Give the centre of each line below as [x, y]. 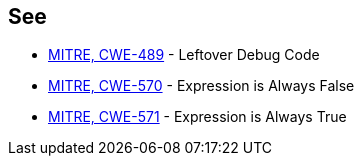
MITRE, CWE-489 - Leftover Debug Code [184, 55]
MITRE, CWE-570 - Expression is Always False [201, 86]
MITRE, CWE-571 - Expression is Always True [197, 117]
